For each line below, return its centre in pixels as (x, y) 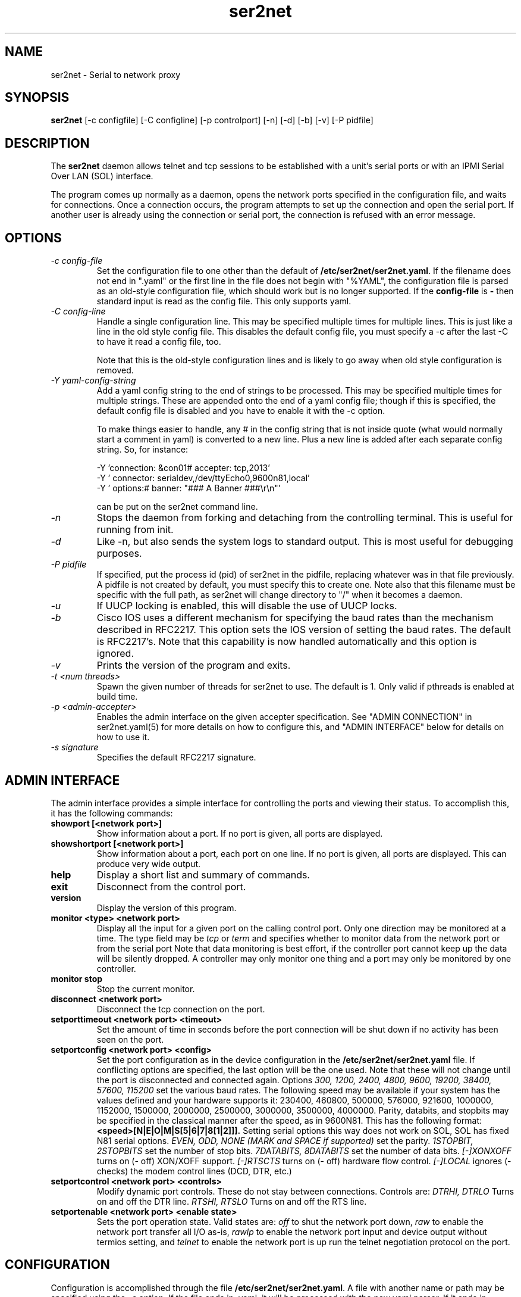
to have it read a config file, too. (159, 342)
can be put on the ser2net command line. (177, 507)
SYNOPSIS (37, 98)
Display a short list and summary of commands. (203, 874)
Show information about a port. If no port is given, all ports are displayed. (240, 833)
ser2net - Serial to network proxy (116, 74)
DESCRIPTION (47, 143)
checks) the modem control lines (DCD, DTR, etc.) (194, 1171)
